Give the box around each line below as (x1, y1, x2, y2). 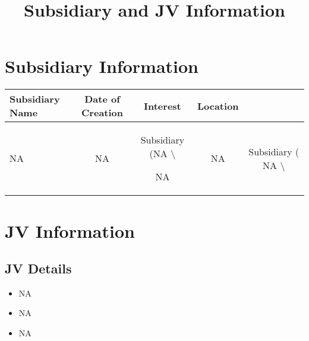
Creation (81, 106, 124, 120)
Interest (144, 98, 181, 113)
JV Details (5, 259, 72, 278)
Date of (84, 92, 120, 106)
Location (197, 98, 239, 113)
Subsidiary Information (5, 54, 199, 78)
